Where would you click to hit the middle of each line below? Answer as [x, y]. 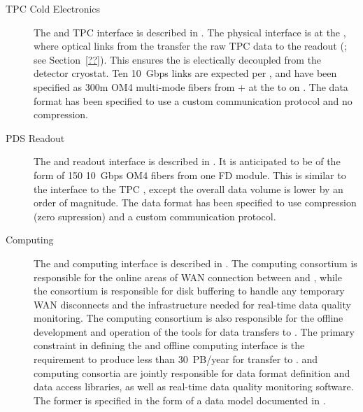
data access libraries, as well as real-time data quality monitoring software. [194, 386]
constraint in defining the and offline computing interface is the [169, 345]
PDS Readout [35, 137]
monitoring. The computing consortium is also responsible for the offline [188, 318]
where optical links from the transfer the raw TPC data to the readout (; [190, 46]
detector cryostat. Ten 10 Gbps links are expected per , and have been [185, 73]
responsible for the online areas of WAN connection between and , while [188, 277]
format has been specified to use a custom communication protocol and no [193, 100]
